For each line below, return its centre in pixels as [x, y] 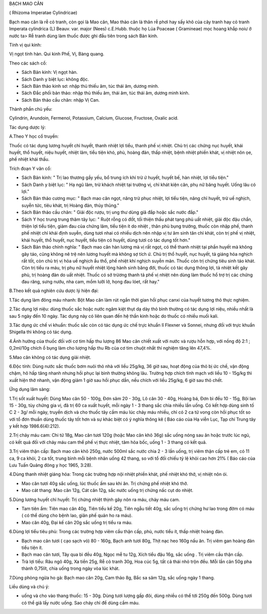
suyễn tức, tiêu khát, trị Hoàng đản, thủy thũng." [70, 205]
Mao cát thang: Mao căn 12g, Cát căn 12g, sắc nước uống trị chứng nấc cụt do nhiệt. [108, 491]
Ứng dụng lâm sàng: [30, 389]
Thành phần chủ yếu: [31, 109]
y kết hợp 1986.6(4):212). [35, 426]
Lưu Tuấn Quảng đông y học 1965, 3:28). [51, 465]
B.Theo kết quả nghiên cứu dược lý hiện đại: [54, 291]
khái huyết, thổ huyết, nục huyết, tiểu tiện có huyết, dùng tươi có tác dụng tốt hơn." [106, 240]
